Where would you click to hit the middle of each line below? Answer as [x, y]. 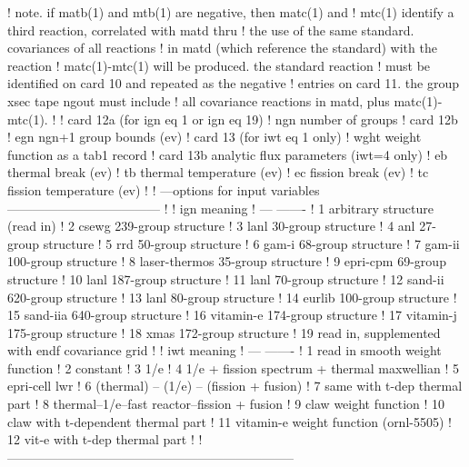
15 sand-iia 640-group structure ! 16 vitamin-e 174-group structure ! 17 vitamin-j [232, 315]
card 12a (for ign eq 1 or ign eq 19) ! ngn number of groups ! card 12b [263, 119]
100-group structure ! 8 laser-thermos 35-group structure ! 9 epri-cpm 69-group [227, 261]
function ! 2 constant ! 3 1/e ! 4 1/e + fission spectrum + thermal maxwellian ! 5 [233, 368]
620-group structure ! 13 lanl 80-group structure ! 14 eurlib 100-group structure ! [232, 297]
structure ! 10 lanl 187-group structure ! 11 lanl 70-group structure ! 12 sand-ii [226, 278]
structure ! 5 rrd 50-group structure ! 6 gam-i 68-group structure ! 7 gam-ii [251, 243]
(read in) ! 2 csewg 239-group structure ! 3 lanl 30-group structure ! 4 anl [211, 226]
